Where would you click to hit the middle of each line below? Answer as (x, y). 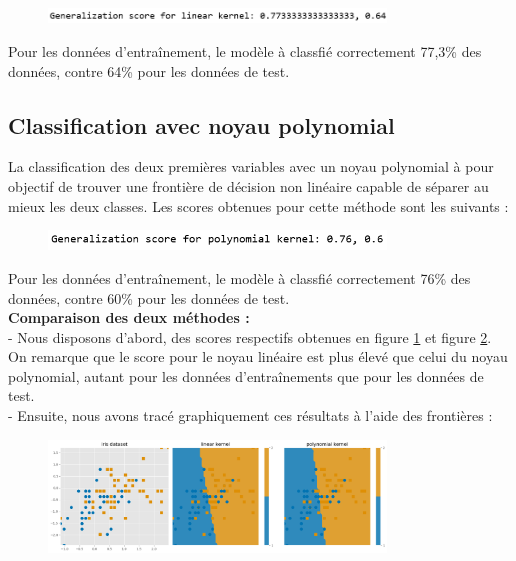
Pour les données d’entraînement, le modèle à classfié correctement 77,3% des (245, 51)
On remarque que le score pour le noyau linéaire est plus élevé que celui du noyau (258, 356)
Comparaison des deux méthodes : (129, 317)
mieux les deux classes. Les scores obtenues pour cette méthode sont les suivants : (258, 205)
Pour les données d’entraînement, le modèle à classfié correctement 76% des (239, 277)
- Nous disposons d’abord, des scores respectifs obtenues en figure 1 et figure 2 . (250, 336)
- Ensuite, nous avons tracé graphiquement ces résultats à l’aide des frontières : (250, 415)
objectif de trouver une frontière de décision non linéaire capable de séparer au (248, 186)
